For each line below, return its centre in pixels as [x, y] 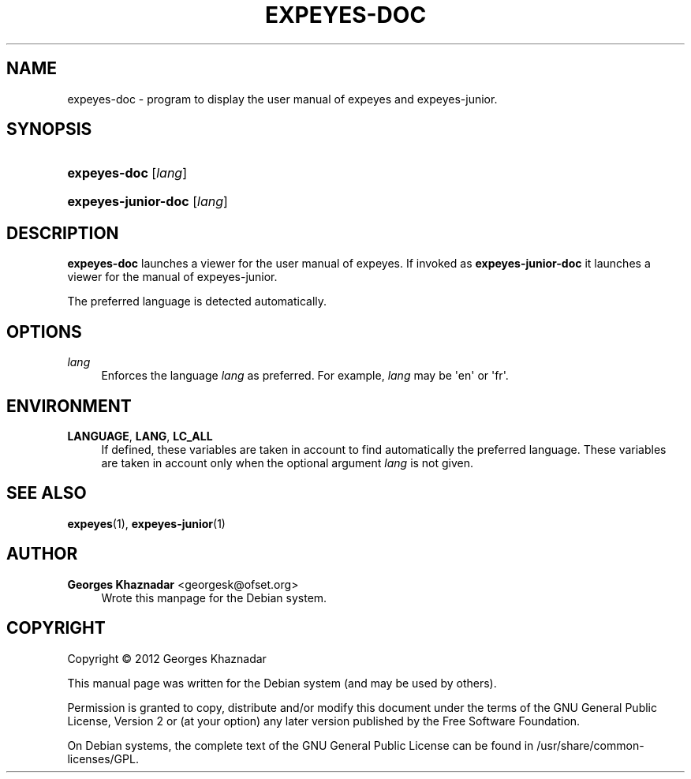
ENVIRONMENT [69, 406]
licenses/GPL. [103, 758]
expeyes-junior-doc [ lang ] [148, 202]
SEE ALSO [47, 493]
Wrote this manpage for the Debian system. [214, 597]
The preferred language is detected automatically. [197, 301]
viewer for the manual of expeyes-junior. [172, 277]
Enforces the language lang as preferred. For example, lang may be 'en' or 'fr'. [305, 376]
